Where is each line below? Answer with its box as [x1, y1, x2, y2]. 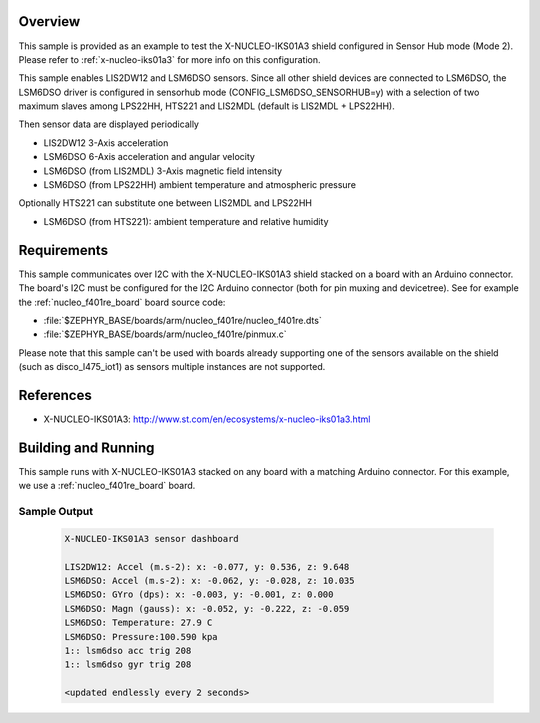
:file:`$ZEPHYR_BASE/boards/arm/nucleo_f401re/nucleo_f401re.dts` [43, 314, 322, 326]
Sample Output [18, 505, 94, 519]
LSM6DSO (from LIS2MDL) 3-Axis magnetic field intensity [43, 165, 283, 177]
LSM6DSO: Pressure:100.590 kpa [64, 631, 219, 642]
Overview [18, 13, 81, 30]
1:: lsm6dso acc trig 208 [64, 645, 192, 656]
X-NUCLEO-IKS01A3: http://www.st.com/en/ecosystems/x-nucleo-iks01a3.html [43, 413, 371, 425]
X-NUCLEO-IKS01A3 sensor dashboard [64, 533, 239, 544]
